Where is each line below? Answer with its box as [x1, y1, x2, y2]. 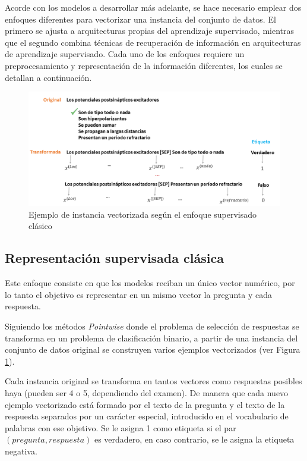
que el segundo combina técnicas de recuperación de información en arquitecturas [5, 36, 301, 48]
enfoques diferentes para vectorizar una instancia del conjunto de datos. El [5, 12, 276, 25]
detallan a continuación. [5, 71, 92, 83]
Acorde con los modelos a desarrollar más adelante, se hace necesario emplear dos [5, 1, 302, 13]
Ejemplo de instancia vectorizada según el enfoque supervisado [29, 208, 257, 220]
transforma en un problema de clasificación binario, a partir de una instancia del [5, 331, 298, 344]
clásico [29, 219, 52, 232]
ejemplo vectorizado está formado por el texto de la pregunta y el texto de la [5, 398, 285, 410]
